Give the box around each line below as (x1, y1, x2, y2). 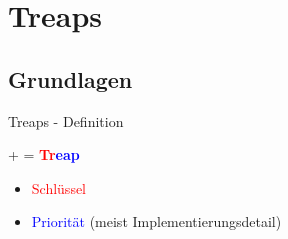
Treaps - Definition (8, 110, 124, 131)
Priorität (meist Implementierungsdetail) (31, 211, 282, 232)
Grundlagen (8, 63, 133, 94)
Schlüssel (31, 177, 87, 198)
